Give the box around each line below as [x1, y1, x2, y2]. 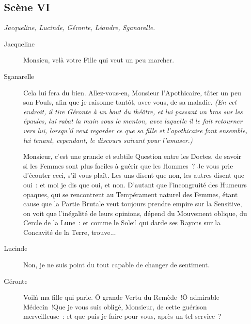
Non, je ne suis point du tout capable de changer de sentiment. [23, 260, 210, 270]
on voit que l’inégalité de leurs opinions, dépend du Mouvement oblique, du [23, 208, 247, 218]
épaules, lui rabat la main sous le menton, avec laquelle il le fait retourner [23, 116, 243, 126]
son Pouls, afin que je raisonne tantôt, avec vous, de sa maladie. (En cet [23, 97, 237, 107]
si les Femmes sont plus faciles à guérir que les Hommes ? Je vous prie [23, 160, 233, 170]
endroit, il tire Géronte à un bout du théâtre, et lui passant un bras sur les [23, 106, 243, 116]
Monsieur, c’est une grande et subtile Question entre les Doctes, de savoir [23, 151, 242, 161]
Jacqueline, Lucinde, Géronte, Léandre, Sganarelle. [4, 22, 155, 32]
